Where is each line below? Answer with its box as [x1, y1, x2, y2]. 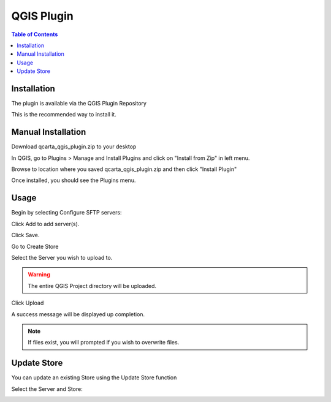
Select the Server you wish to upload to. [11, 254, 113, 261]
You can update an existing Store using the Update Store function [11, 374, 177, 381]
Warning [28, 271, 50, 278]
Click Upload [11, 299, 44, 306]
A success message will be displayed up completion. [11, 310, 145, 318]
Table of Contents [11, 31, 58, 38]
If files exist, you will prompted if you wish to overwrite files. [28, 339, 180, 346]
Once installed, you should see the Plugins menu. [11, 176, 136, 184]
